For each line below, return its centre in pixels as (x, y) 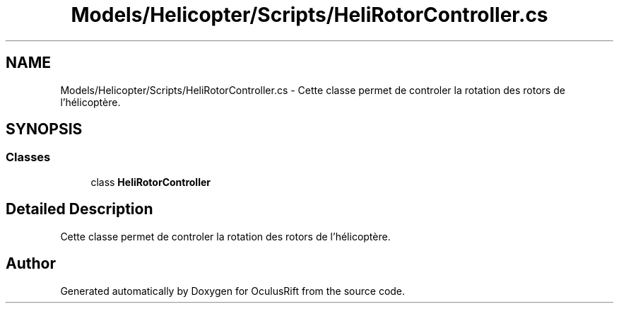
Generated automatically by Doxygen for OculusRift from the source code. (233, 291)
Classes (28, 157)
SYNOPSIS (44, 129)
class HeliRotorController (151, 182)
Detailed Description (79, 209)
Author (31, 264)
